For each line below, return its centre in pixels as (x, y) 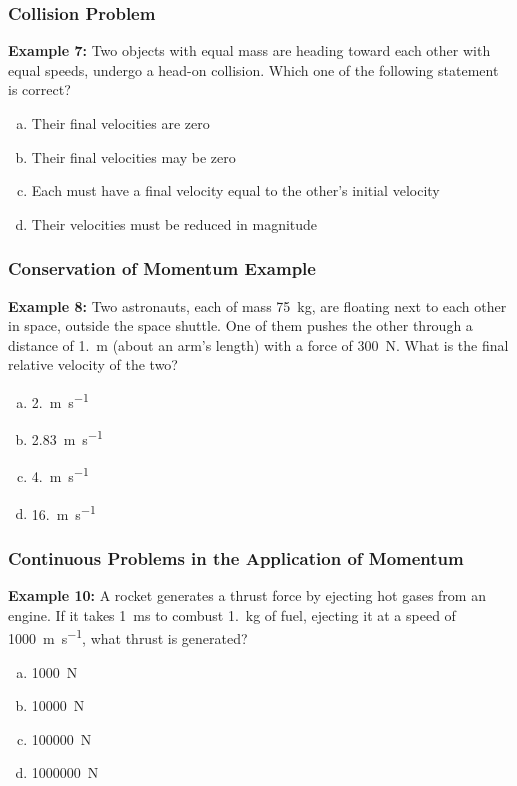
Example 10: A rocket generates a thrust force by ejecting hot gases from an (247, 595)
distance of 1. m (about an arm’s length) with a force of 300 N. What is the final (258, 344)
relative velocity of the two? (93, 364)
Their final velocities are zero (120, 123)
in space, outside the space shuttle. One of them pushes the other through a (240, 325)
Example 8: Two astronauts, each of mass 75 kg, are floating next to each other (257, 305)
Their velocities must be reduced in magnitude (174, 223)
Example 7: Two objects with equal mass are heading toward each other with (249, 50)
